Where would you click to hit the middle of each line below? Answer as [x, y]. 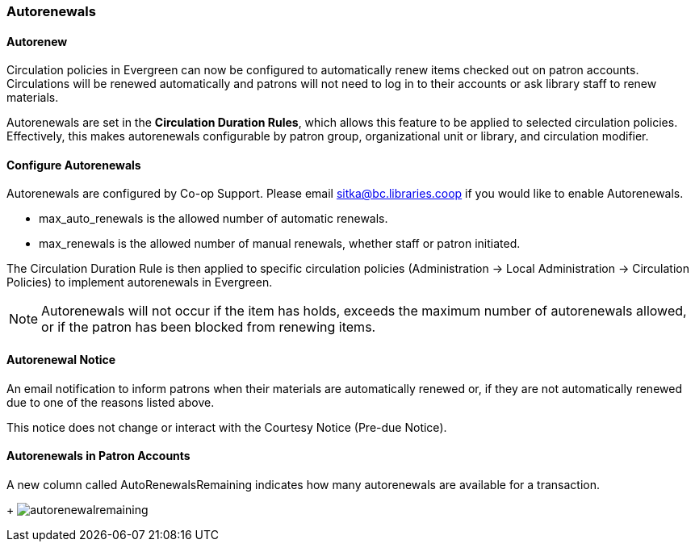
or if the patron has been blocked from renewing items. [209, 327]
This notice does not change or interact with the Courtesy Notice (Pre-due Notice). [227, 427]
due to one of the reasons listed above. [111, 402]
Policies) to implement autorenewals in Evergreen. [140, 282]
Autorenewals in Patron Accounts [98, 456]
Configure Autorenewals [74, 165]
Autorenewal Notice [61, 360]
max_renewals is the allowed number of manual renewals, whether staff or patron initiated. [280, 244]
